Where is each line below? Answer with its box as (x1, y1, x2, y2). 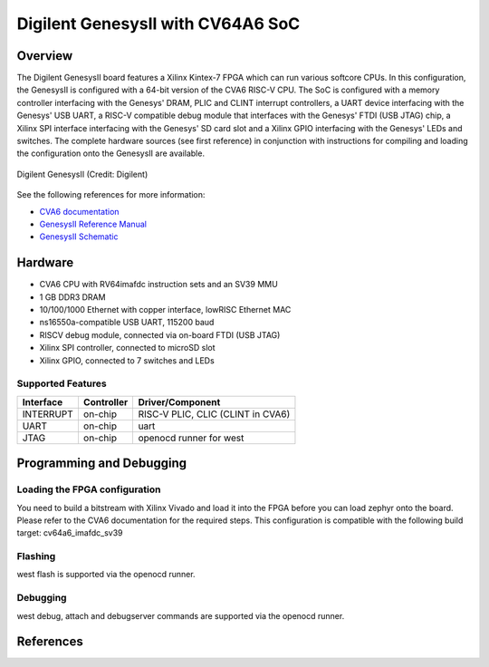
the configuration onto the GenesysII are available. (16, 148, 206, 159)
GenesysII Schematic (39, 231, 119, 242)
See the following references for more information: (16, 189, 206, 200)
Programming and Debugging (16, 456, 187, 471)
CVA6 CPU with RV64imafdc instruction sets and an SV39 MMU (39, 279, 278, 290)
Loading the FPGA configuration (16, 483, 161, 496)
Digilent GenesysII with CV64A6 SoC (16, 14, 301, 34)
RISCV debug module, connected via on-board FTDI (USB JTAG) (39, 329, 281, 340)
